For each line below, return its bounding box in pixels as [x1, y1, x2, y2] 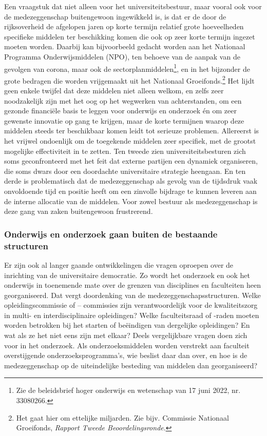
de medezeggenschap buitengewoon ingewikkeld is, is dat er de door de [4, 11, 226, 22]
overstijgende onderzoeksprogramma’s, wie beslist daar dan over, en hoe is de [4, 350, 247, 361]
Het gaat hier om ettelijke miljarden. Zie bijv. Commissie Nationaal [16, 412, 229, 423]
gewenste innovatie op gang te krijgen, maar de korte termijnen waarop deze [4, 115, 244, 126]
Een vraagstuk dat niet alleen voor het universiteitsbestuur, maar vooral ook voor [4, 1, 262, 11]
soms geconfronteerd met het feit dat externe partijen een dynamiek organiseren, [4, 155, 258, 166]
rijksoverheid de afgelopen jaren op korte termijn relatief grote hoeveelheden [4, 21, 244, 32]
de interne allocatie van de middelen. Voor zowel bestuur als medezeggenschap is [4, 195, 258, 206]
